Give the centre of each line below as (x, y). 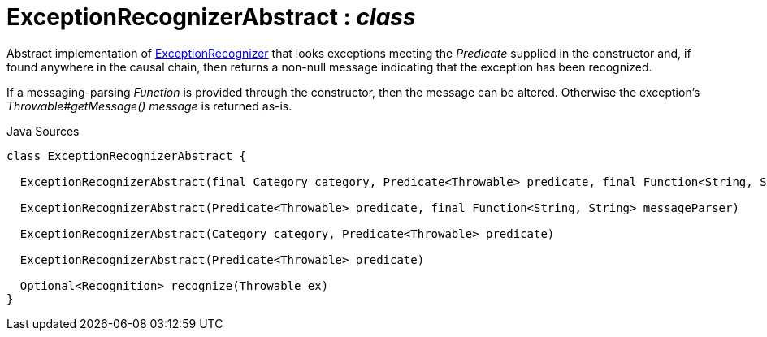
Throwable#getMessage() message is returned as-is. (149, 106)
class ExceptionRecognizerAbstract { (127, 156)
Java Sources (43, 131)
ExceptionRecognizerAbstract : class (211, 17)
